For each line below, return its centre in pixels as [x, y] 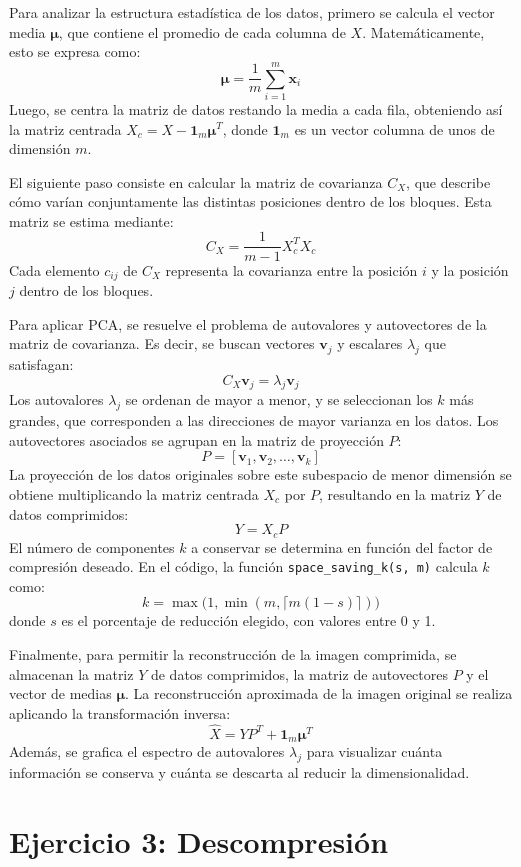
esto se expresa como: [75, 51]
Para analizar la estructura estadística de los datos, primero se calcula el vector [252, 12]
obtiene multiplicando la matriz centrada [134, 493]
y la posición [470, 269]
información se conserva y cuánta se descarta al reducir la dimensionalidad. [239, 771]
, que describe [448, 181]
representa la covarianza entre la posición [291, 269]
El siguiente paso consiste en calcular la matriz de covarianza [196, 181]
